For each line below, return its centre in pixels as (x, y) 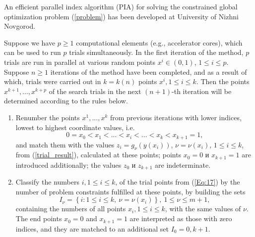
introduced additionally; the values (68, 165)
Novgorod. (20, 26)
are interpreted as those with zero (181, 218)
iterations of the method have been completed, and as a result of (149, 71)
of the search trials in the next (95, 91)
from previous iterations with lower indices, (176, 117)
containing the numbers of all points (71, 209)
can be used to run (32, 52)
